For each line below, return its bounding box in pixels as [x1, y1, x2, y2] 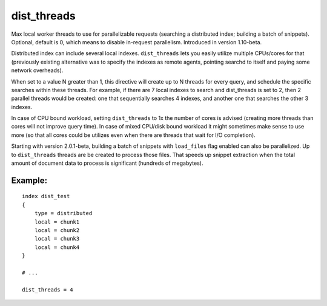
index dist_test [22, 193, 70, 200]
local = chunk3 [34, 235, 80, 242]
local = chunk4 [34, 244, 80, 251]
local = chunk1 [34, 218, 80, 225]
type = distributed [34, 210, 93, 217]
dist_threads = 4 [22, 286, 73, 293]
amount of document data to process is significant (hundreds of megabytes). [11, 159, 203, 167]
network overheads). [11, 67, 64, 74]
